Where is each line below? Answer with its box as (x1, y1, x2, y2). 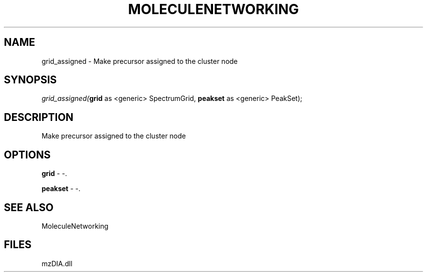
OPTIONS (4, 148, 51, 161)
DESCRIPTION (4, 111, 74, 123)
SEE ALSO (4, 201, 54, 214)
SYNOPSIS (4, 74, 57, 86)
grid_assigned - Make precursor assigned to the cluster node (41, 57, 238, 65)
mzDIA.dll (41, 259, 73, 268)
